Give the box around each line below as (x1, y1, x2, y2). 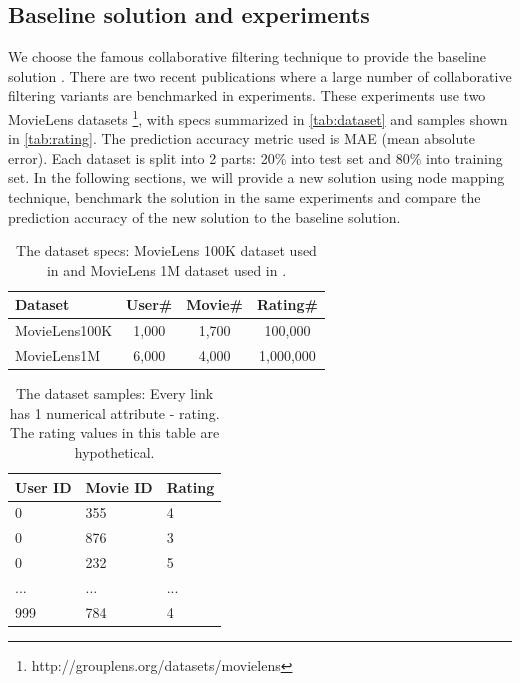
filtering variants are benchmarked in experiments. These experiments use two (8, 85, 486, 106)
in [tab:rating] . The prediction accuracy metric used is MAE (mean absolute (8, 128, 475, 149)
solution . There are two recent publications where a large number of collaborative (8, 65, 512, 86)
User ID (15, 476, 72, 497)
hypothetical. (74, 441, 155, 462)
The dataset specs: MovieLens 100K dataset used (16, 240, 317, 261)
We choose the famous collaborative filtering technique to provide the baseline (8, 46, 486, 67)
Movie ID (85, 476, 153, 497)
